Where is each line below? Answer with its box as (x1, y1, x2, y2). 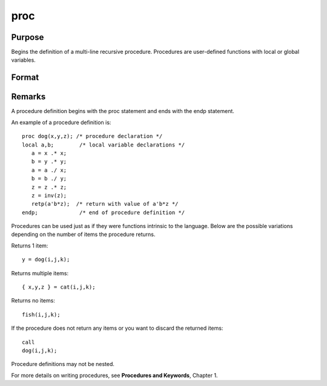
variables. (11, 56, 36, 64)
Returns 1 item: (11, 242, 48, 249)
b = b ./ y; (31, 175, 67, 182)
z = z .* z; (31, 183, 67, 191)
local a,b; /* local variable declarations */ (22, 141, 185, 148)
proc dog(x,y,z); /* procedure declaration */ (22, 133, 163, 140)
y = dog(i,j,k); (22, 256, 70, 263)
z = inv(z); (31, 192, 67, 199)
